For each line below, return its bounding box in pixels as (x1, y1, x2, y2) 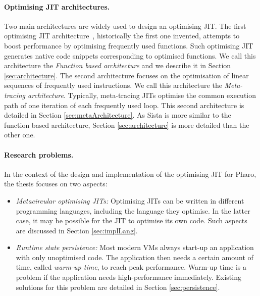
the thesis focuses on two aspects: (4, 178, 108, 189)
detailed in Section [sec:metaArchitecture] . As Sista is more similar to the (4, 110, 231, 120)
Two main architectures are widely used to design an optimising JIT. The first (4, 20, 246, 31)
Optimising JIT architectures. (4, 1, 110, 12)
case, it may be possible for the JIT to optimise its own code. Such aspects (16, 215, 247, 226)
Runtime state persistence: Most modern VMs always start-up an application (16, 242, 254, 253)
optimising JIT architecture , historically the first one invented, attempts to (4, 30, 240, 41)
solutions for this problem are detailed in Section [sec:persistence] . (16, 281, 220, 292)
